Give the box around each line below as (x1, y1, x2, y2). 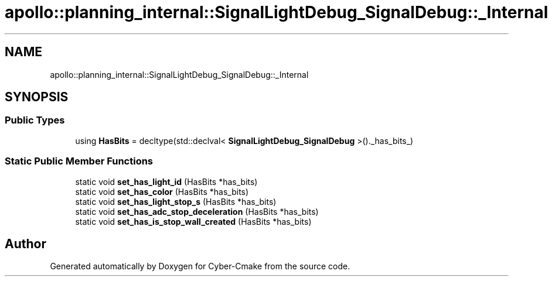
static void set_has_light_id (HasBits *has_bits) (75, 176, 258, 187)
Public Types (5, 114, 65, 126)
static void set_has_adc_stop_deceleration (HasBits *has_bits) (75, 206, 319, 217)
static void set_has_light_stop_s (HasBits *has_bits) (75, 196, 277, 207)
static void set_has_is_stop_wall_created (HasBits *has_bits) (75, 216, 312, 227)
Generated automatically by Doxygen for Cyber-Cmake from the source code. (50, 261, 350, 272)
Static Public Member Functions (5, 155, 154, 167)
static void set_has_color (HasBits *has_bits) (75, 186, 249, 197)
